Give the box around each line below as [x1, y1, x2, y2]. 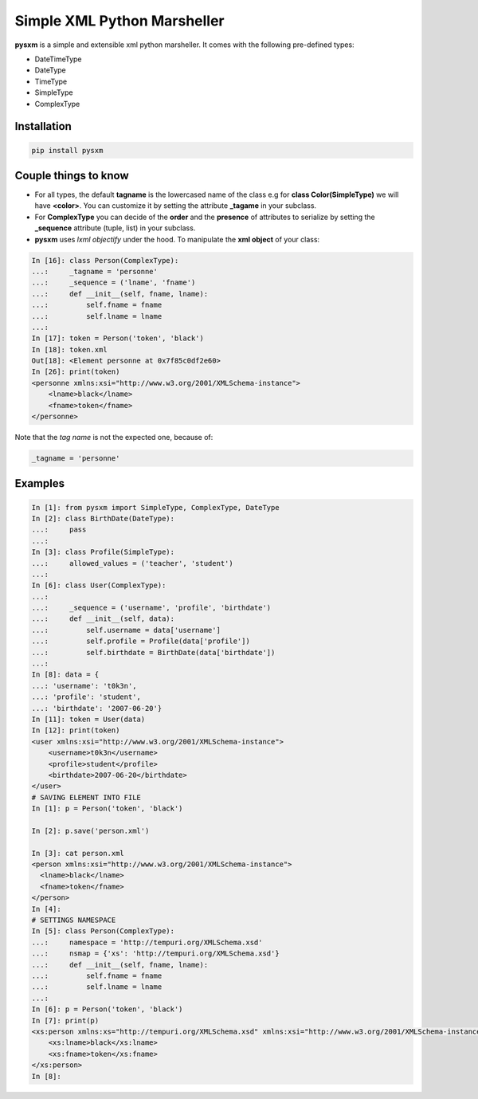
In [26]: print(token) [31, 367, 120, 376]
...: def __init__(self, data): [31, 614, 175, 623]
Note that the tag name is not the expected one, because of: [14, 433, 214, 442]
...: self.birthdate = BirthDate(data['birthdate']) [31, 648, 276, 657]
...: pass [31, 525, 87, 534]
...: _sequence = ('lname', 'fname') [31, 278, 196, 287]
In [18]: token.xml [31, 345, 108, 354]
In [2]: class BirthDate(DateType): [31, 514, 175, 523]
